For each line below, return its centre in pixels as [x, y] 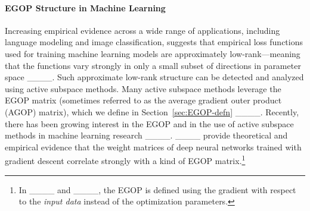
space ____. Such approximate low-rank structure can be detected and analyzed [154, 77]
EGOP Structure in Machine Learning [85, 7]
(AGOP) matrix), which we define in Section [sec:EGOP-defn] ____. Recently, [152, 111]
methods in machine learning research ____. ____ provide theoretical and [146, 135]
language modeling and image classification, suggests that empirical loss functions [154, 42]
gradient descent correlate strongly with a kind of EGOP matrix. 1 [125, 160]
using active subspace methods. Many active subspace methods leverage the [143, 88]
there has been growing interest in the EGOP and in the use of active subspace [149, 123]
